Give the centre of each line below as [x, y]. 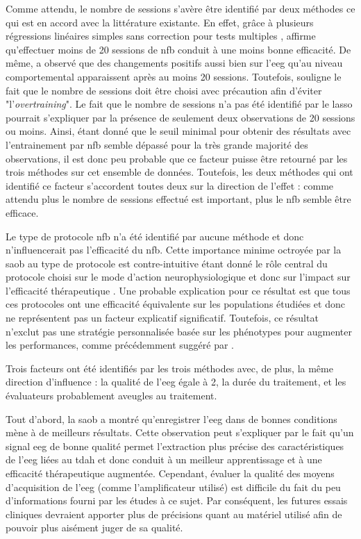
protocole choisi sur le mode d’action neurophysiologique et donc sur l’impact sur [178, 277]
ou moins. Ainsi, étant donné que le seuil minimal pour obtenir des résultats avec [178, 131]
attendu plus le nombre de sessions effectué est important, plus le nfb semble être [178, 199]
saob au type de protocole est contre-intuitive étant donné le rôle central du [167, 263]
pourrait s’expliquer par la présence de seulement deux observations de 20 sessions [180, 117]
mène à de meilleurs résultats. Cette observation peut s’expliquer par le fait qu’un [180, 432]
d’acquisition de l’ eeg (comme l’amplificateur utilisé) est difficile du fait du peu [173, 487]
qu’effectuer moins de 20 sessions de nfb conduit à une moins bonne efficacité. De [178, 49]
